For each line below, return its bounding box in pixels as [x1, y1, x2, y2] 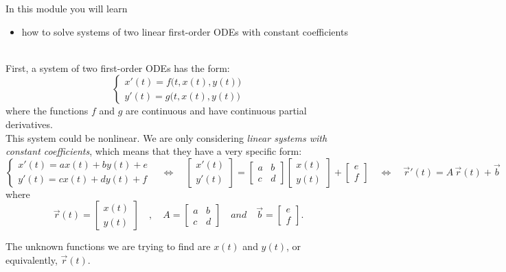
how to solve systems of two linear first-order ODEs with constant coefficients [21, 24, 348, 38]
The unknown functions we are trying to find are [5, 239, 211, 254]
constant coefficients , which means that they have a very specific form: [5, 144, 302, 158]
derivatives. [5, 116, 53, 131]
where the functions [5, 103, 89, 118]
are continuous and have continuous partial [126, 103, 307, 118]
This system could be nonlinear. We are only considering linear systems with [5, 130, 327, 145]
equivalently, [5, 252, 58, 267]
